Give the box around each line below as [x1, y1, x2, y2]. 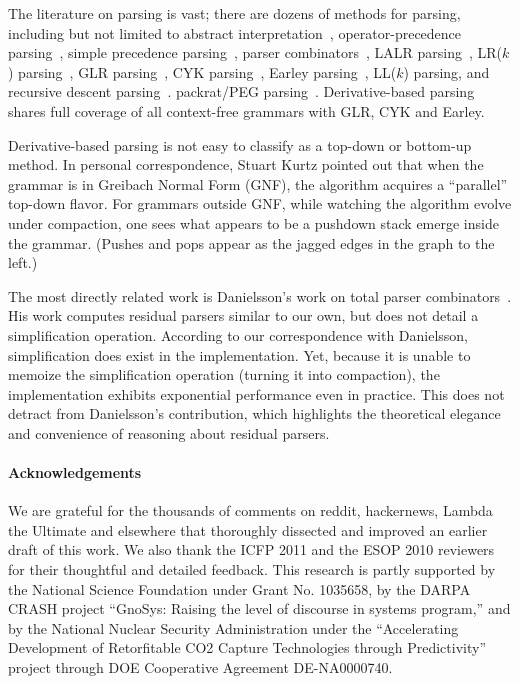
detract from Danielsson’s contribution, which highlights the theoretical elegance [8, 403, 501, 424]
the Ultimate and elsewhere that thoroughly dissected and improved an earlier [8, 519, 488, 540]
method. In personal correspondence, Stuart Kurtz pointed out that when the [8, 154, 484, 175]
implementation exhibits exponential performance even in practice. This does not [8, 383, 505, 404]
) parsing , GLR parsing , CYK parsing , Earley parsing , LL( [8, 61, 397, 82]
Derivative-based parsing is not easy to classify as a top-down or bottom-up [8, 134, 472, 155]
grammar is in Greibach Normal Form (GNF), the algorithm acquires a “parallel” [8, 173, 508, 194]
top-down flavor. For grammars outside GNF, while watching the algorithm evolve [8, 193, 512, 214]
